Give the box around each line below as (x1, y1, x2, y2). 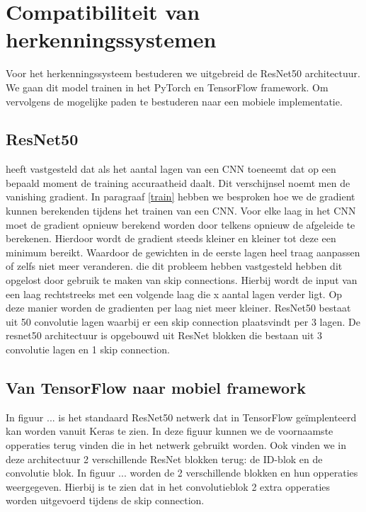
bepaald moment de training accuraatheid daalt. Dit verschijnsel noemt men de (6, 175, 350, 190)
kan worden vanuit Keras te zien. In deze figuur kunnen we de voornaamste (6, 423, 333, 438)
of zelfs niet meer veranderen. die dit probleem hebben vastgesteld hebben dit (6, 258, 343, 273)
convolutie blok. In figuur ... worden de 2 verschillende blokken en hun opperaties (6, 465, 358, 480)
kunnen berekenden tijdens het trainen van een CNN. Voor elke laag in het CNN (6, 203, 356, 218)
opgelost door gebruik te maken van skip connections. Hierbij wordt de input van (6, 273, 358, 288)
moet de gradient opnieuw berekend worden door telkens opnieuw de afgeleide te (6, 217, 355, 232)
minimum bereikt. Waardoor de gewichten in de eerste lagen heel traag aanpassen (6, 244, 360, 259)
